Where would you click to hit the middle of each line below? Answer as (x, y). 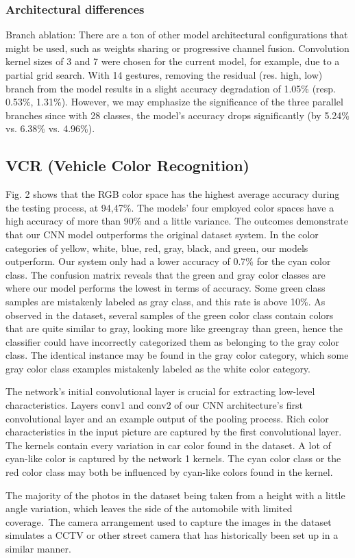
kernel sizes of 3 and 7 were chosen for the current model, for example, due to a (173, 61)
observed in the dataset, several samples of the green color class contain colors (170, 315)
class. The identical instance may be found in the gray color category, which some (177, 355)
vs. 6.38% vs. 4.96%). (50, 128)
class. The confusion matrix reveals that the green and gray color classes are (166, 274)
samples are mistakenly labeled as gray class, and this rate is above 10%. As (166, 301)
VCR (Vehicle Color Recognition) (127, 165)
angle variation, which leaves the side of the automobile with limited (149, 508)
